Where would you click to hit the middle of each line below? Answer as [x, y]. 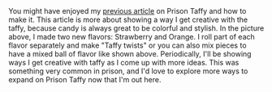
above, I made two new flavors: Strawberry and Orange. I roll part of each [132, 37]
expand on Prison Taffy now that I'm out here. [85, 79]
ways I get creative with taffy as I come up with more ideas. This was [124, 63]
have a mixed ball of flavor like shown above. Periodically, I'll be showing [130, 54]
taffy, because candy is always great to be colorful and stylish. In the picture [136, 28]
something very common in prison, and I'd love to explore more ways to [128, 71]
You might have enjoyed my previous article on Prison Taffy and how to [127, 11]
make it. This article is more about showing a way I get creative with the [128, 19]
